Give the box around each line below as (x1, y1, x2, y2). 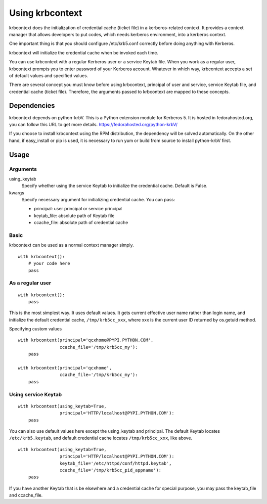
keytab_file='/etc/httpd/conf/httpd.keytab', (59, 460, 172, 466)
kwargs (9, 189, 25, 195)
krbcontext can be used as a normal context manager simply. (9, 242, 134, 248)
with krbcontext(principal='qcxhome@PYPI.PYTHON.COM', (18, 337, 154, 343)
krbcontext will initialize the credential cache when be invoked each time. (9, 49, 158, 55)
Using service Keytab (9, 391, 62, 398)
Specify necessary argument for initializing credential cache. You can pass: (21, 197, 175, 203)
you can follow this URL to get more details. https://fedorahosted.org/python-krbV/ (9, 121, 178, 127)
